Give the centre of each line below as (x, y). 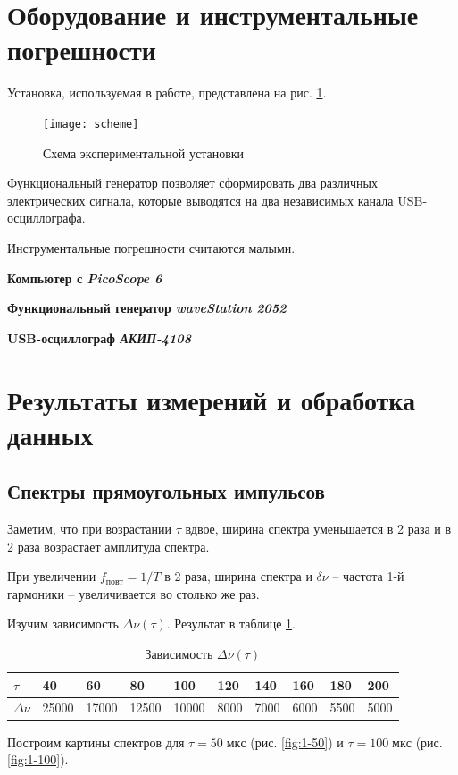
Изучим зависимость (63, 623)
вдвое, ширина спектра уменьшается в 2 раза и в (318, 529)
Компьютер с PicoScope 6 (85, 278)
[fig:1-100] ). (38, 759)
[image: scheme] (91, 124)
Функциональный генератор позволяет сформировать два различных (192, 183)
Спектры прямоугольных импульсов (166, 491)
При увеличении (52, 576)
